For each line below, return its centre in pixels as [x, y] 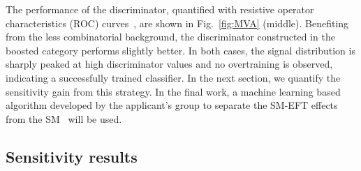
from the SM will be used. [64, 118]
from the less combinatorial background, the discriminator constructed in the [170, 37]
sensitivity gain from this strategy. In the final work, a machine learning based [173, 91]
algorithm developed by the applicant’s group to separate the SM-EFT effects [172, 105]
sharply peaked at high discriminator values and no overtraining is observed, [169, 64]
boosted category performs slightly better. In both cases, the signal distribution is [180, 50]
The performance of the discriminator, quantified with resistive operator [160, 9]
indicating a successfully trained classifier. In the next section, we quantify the [173, 77]
